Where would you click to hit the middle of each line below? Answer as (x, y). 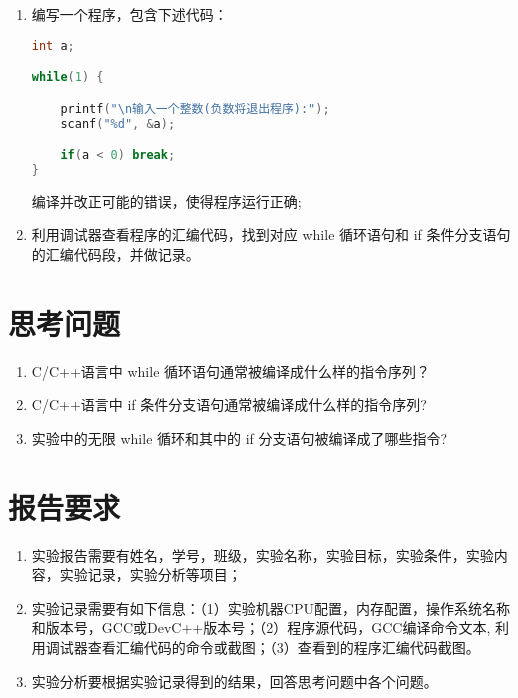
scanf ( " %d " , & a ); (118, 123)
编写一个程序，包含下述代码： (129, 14)
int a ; (53, 45)
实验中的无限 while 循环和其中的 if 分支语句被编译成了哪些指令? (239, 437)
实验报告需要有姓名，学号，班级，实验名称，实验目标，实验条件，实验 (262, 554)
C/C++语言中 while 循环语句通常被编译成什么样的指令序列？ (231, 370)
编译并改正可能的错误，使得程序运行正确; (166, 200)
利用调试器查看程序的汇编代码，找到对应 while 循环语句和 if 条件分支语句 (271, 234)
